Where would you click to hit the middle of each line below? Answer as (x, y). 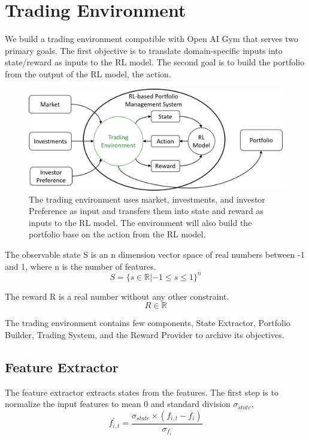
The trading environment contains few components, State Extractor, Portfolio (148, 323)
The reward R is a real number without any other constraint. (117, 296)
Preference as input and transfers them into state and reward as (146, 211)
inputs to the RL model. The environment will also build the (140, 222)
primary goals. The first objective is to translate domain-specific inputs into (144, 50)
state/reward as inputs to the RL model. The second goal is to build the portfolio (155, 62)
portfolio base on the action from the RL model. (117, 234)
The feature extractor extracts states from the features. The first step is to (142, 392)
